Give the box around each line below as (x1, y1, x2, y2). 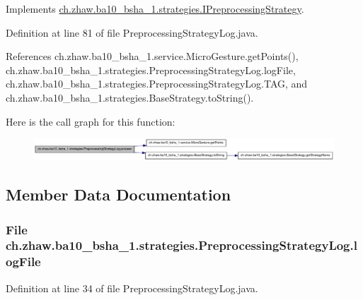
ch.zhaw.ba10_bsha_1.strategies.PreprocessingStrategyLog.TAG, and (6, 76, 308, 91)
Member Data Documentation (6, 184, 231, 205)
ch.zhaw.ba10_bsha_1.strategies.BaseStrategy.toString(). (6, 90, 254, 104)
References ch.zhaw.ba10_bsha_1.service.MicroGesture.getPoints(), (6, 49, 299, 64)
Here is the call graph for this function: (6, 114, 175, 128)
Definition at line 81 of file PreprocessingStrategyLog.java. (6, 25, 258, 40)
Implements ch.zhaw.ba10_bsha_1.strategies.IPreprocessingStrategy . (6, 1, 304, 16)
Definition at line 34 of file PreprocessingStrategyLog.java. (6, 280, 258, 295)
